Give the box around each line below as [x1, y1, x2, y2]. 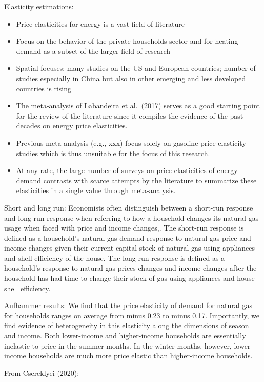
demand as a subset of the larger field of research [16, 45, 171, 56]
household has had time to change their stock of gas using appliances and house [4, 273, 255, 283]
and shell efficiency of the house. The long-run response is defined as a [4, 252, 225, 263]
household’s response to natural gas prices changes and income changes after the [4, 262, 257, 273]
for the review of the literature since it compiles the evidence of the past [16, 110, 243, 121]
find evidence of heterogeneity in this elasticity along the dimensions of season [4, 320, 249, 331]
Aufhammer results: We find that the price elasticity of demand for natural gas [4, 300, 252, 311]
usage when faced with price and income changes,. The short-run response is [4, 222, 244, 233]
